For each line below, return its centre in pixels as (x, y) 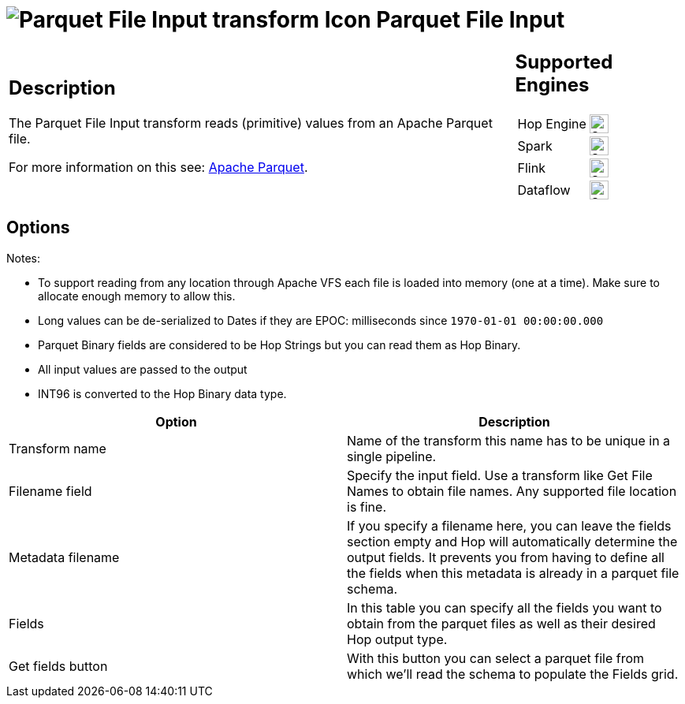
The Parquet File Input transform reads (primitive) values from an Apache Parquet (251, 123)
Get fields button (58, 666)
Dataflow (544, 190)
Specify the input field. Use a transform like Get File (500, 475)
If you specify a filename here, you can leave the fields (509, 525)
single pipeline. (392, 456)
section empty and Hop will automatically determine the (512, 541)
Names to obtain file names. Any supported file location (512, 491)
